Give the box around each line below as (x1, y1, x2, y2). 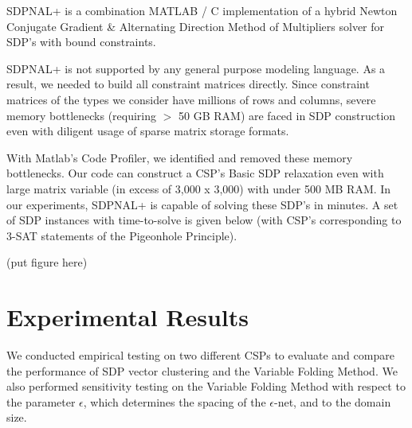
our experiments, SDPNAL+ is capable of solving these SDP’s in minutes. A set (6, 196, 398, 212)
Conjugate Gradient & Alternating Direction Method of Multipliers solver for (6, 18, 385, 34)
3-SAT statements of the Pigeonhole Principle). (6, 227, 237, 243)
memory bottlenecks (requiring (6, 107, 157, 123)
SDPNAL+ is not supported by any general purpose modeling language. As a (6, 60, 386, 76)
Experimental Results (6, 301, 249, 333)
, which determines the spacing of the (83, 393, 266, 410)
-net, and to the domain (273, 393, 391, 410)
